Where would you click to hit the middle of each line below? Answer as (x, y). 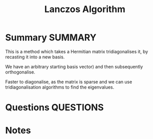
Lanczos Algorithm (85, 9)
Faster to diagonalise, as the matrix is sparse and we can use (69, 82)
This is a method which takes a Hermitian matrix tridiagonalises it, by (77, 51)
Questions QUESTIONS (55, 108)
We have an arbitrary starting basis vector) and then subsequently (74, 66)
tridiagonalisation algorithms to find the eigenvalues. (60, 87)
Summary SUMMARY (51, 38)
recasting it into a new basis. (35, 57)
